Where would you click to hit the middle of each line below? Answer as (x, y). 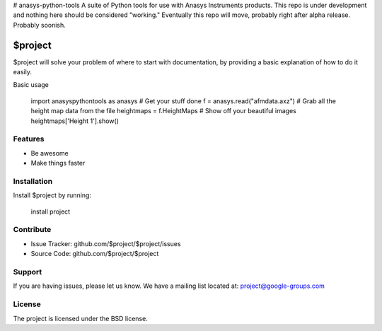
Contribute (32, 230)
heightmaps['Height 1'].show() (75, 121)
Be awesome (50, 153)
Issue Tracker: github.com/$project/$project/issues (106, 243)
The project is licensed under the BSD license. (80, 318)
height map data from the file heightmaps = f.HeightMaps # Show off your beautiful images (163, 111)
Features (29, 139)
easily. (22, 72)
